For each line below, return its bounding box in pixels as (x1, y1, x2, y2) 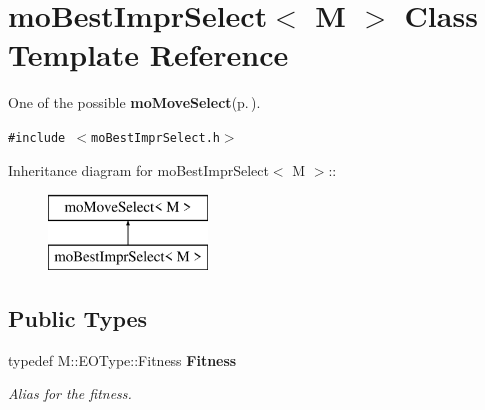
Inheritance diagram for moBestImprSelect (8, 159, 269, 180)
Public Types (8, 302, 148, 333)
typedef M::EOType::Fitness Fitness (8, 349, 237, 370)
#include (8, 130, 66, 145)
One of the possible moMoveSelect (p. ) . (8, 92, 261, 113)
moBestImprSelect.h (91, 130, 220, 145)
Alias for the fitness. (8, 383, 132, 404)
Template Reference (8, 34, 289, 75)
